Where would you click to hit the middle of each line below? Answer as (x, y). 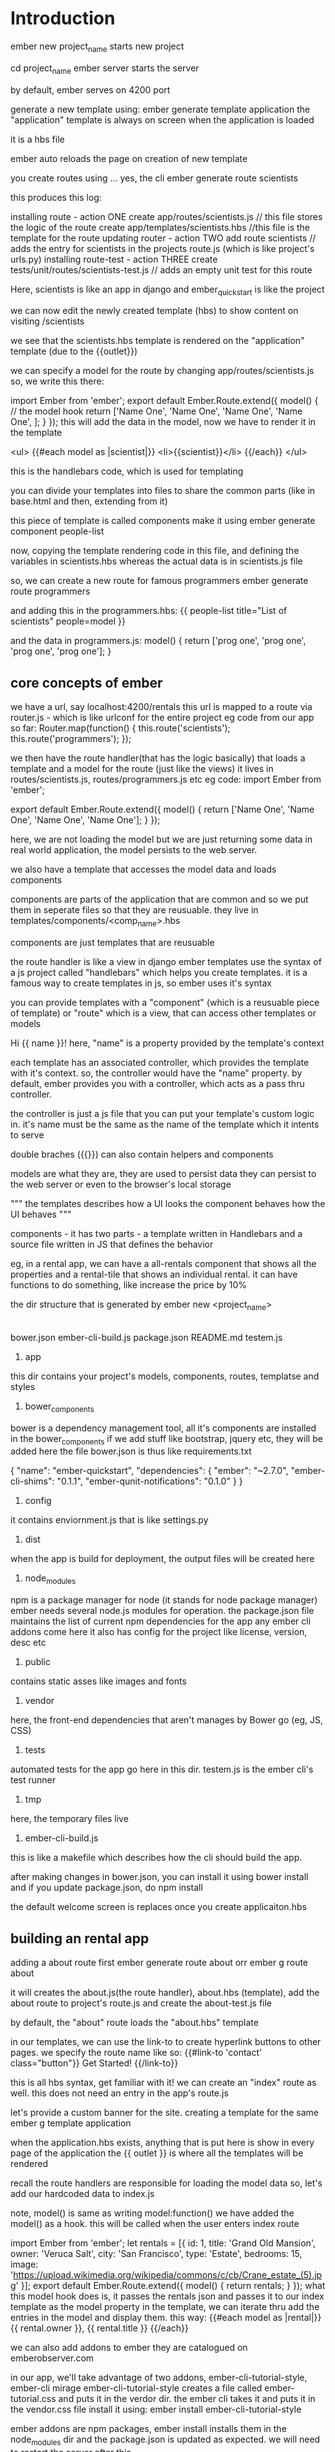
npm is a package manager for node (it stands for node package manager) (164, 1600)
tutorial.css (33, 2398)
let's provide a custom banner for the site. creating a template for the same (165, 2112)
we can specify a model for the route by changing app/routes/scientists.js (162, 371)
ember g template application (71, 2123)
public (37, 1662)
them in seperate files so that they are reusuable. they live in (134, 910)
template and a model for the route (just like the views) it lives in (142, 769)
